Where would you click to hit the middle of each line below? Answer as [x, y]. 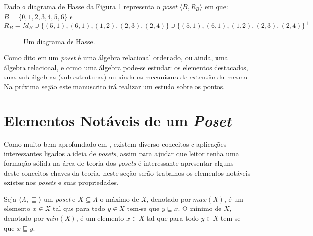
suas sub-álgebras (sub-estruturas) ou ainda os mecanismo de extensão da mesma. [127, 77]
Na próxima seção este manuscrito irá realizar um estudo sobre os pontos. [115, 87]
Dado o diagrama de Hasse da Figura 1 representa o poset [91, 6]
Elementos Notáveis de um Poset [118, 120]
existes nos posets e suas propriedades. [61, 182]
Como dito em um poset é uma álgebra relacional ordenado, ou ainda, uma [116, 58]
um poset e [60, 198]
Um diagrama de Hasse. [59, 41]
